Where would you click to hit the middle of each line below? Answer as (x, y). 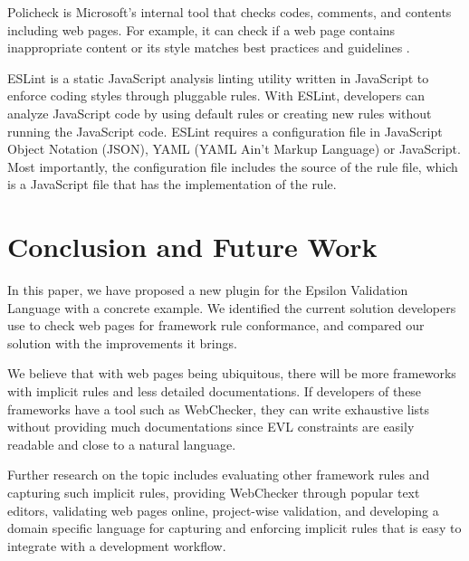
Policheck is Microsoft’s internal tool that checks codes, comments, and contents (230, 12)
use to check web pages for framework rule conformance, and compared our (216, 325)
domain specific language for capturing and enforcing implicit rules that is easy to (234, 528)
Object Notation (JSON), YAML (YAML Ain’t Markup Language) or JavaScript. (234, 149)
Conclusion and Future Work (192, 247)
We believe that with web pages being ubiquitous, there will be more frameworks (232, 373)
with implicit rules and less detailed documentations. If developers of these (215, 391)
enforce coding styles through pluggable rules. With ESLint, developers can (216, 95)
